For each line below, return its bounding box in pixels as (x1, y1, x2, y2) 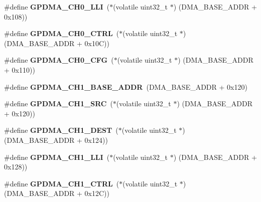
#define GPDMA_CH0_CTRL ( (4, 28, 119, 39)
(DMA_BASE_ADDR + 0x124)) (4, 134, 108, 145)
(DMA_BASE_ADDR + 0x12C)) (4, 188, 110, 198)
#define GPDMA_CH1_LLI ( (4, 151, 110, 162)
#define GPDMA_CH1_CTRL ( (4, 178, 119, 188)
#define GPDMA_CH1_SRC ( (4, 98, 113, 109)
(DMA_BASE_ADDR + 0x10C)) (4, 38, 110, 48)
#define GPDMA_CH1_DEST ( (4, 125, 118, 135)
